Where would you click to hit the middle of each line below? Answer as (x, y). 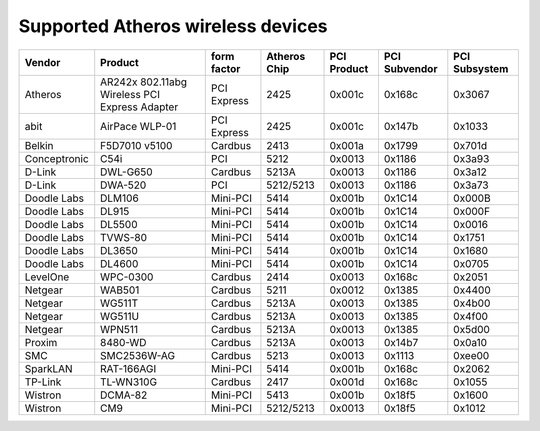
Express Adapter (139, 107)
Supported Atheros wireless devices (173, 26)
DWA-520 (123, 185)
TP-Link (43, 382)
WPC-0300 (127, 277)
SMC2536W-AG (137, 355)
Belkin (39, 145)
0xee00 (471, 355)
